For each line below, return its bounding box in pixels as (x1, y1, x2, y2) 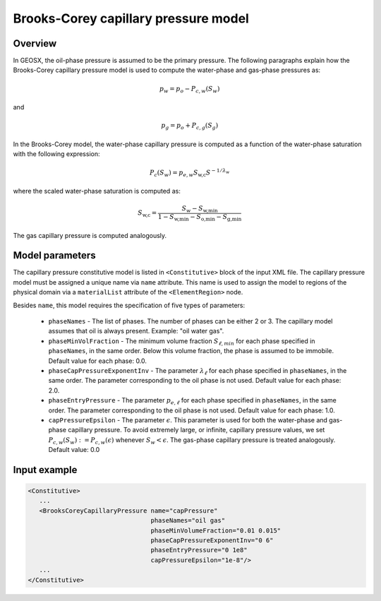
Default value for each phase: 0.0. (48, 357, 147, 365)
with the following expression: (13, 150, 100, 158)
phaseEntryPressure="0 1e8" (150, 546, 248, 554)
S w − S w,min (181, 205, 218, 215)
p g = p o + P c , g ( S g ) (161, 121, 219, 131)
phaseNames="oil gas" (150, 516, 226, 525)
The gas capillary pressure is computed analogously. (13, 231, 167, 239)
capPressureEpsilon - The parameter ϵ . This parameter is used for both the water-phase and (48, 415, 328, 424)
